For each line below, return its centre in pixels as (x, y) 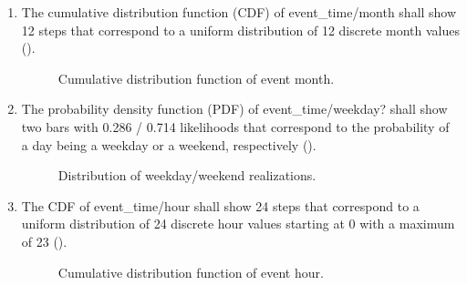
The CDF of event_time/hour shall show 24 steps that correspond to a (220, 205)
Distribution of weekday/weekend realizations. (187, 175)
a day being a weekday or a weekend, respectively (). (169, 144)
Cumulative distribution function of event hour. (191, 272)
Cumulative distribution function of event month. (196, 78)
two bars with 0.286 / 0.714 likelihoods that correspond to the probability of (235, 126)
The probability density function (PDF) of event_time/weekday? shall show (234, 109)
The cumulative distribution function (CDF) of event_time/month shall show (239, 12)
